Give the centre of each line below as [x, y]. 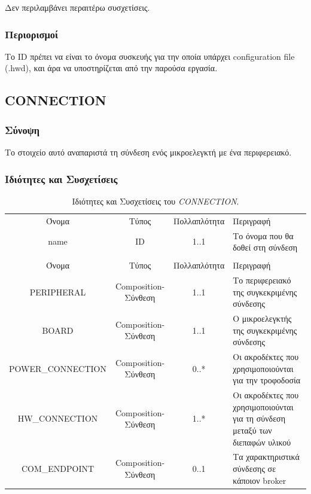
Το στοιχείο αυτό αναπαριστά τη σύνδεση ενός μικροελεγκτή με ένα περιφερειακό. [148, 152]
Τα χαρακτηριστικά [266, 457]
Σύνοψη [22, 129]
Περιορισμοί [31, 34]
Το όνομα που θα [263, 235]
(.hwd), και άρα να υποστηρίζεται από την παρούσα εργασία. [111, 68]
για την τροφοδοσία [267, 380]
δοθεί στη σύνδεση [265, 247]
